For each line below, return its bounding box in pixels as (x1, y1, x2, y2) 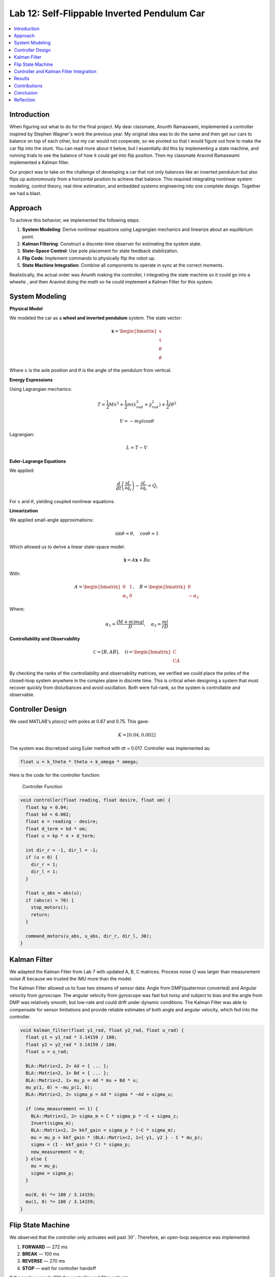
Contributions (14, 82, 43, 89)
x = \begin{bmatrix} (111, 328, 157, 334)
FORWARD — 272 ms (22, 1244, 68, 1250)
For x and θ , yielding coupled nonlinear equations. (9, 498, 115, 504)
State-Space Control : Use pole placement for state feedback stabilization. (22, 248, 179, 254)
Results (14, 76, 30, 82)
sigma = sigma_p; (31, 1170, 74, 1176)
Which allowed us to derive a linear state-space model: (9, 544, 125, 550)
